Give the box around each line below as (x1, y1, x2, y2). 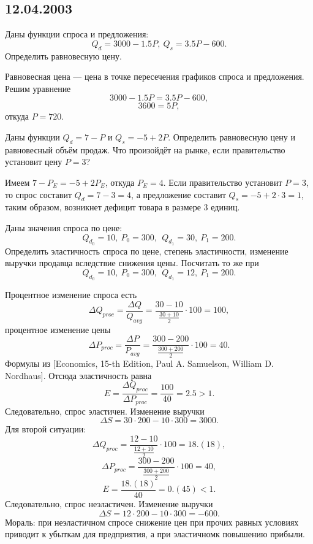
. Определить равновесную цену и (168, 130, 295, 143)
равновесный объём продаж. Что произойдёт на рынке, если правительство (5, 143, 285, 156)
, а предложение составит (131, 188, 226, 201)
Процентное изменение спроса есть (5, 288, 137, 301)
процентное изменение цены (5, 323, 111, 335)
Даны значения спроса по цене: (5, 221, 123, 234)
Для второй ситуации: (5, 423, 86, 435)
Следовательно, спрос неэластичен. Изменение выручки (5, 497, 213, 510)
